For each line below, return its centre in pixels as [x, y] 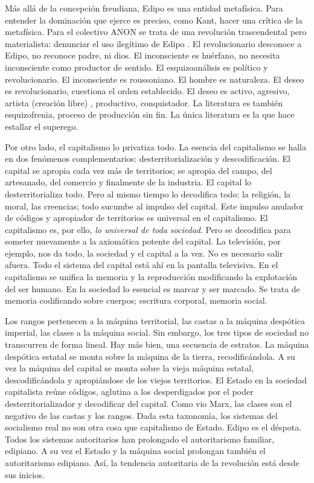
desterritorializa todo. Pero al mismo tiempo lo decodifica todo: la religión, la [148, 194]
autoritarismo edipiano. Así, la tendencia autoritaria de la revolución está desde [152, 462]
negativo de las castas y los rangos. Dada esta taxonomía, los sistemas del [141, 415]
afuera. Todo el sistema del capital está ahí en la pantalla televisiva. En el [142, 265]
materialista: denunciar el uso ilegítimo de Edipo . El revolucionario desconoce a [153, 43]
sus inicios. [25, 474]
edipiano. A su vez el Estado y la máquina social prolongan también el [135, 451]
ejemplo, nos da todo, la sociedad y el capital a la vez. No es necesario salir [144, 253]
